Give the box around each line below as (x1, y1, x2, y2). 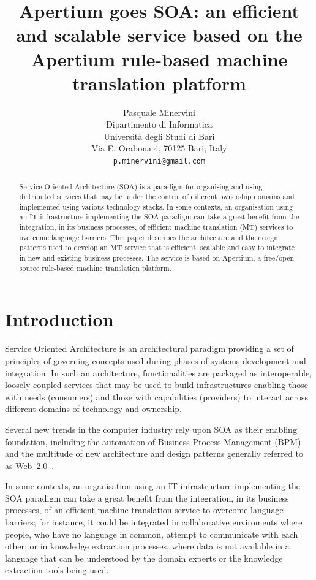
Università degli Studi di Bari (103, 129, 215, 142)
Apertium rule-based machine (31, 46, 288, 71)
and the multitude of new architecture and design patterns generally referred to (5, 447, 303, 460)
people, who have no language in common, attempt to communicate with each (5, 527, 298, 540)
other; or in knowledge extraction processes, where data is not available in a (5, 540, 290, 552)
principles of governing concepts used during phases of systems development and (5, 354, 306, 367)
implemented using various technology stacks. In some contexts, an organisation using (19, 201, 293, 212)
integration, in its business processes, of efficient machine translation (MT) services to (19, 222, 293, 232)
